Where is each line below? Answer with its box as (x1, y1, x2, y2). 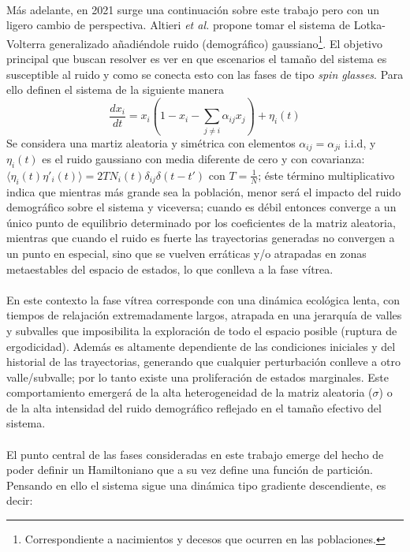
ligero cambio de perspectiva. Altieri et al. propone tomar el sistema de (6, 17, 351, 33)
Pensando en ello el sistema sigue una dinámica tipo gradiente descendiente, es (6, 476, 386, 493)
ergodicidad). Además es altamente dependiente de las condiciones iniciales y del (6, 338, 396, 354)
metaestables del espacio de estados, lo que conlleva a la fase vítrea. (6, 260, 334, 277)
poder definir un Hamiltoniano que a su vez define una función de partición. (6, 461, 373, 478)
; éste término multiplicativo (258, 166, 395, 183)
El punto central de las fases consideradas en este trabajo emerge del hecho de (6, 446, 384, 462)
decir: (6, 492, 33, 509)
